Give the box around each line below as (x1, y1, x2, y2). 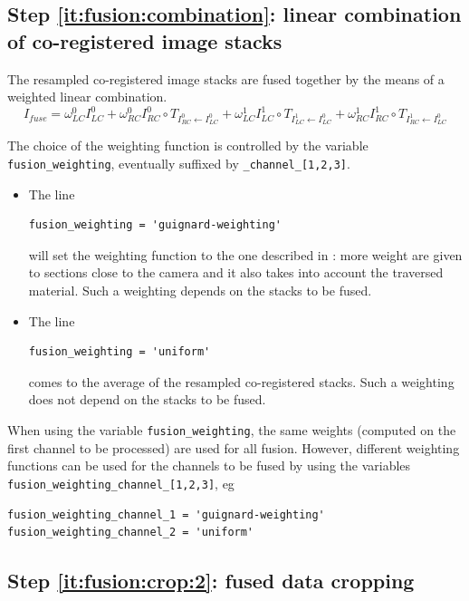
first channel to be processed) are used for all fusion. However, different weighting (7, 438, 460, 457)
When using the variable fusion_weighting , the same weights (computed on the (7, 421, 456, 440)
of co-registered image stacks (7, 26, 282, 54)
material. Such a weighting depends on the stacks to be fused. (28, 281, 372, 300)
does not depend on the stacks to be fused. (28, 390, 266, 409)
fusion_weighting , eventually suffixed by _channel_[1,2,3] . (7, 154, 350, 173)
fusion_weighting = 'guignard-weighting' (28, 218, 282, 232)
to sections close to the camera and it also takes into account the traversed (28, 263, 444, 282)
